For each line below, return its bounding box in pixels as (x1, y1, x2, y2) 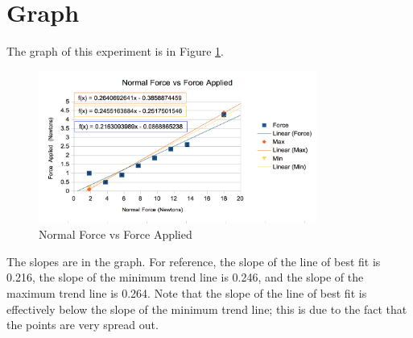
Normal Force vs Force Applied (39, 226, 192, 243)
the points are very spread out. (6, 316, 159, 333)
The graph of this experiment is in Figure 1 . (6, 43, 224, 60)
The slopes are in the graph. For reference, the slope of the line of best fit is (6, 252, 381, 269)
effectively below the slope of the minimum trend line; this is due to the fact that (6, 300, 407, 317)
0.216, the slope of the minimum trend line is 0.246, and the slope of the (6, 269, 364, 286)
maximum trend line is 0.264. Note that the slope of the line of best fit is (6, 285, 367, 302)
